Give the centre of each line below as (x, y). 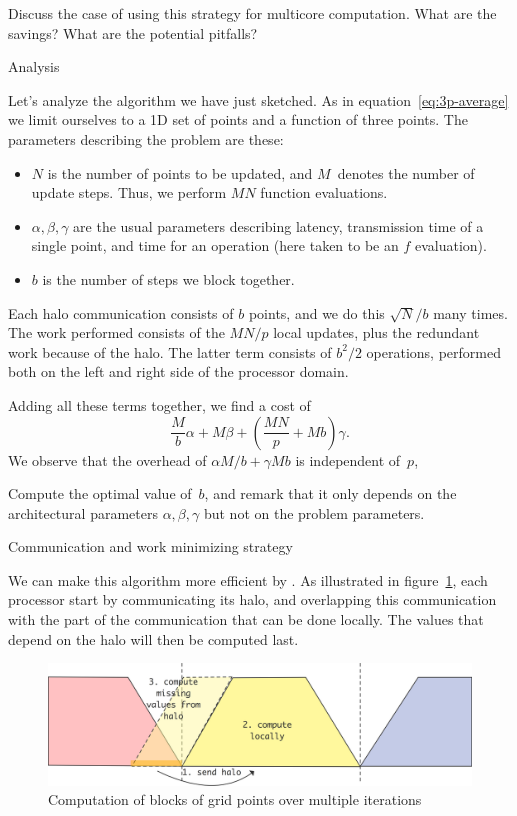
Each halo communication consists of (121, 312)
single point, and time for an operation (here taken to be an (215, 245)
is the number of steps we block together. (168, 278)
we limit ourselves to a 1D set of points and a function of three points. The (238, 119)
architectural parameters (83, 512)
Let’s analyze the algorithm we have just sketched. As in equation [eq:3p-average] (258, 99)
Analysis (34, 66)
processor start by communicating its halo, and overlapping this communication (252, 599)
